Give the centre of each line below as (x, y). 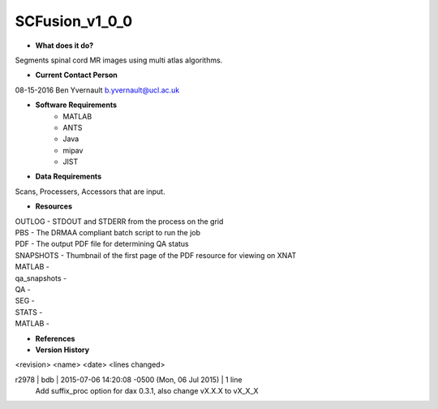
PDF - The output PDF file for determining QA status (102, 244)
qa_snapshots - (41, 278)
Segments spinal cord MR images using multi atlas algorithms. (119, 60)
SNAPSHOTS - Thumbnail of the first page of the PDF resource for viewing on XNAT (156, 255)
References (55, 338)
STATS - (29, 312)
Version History (62, 350)
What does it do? (64, 45)
